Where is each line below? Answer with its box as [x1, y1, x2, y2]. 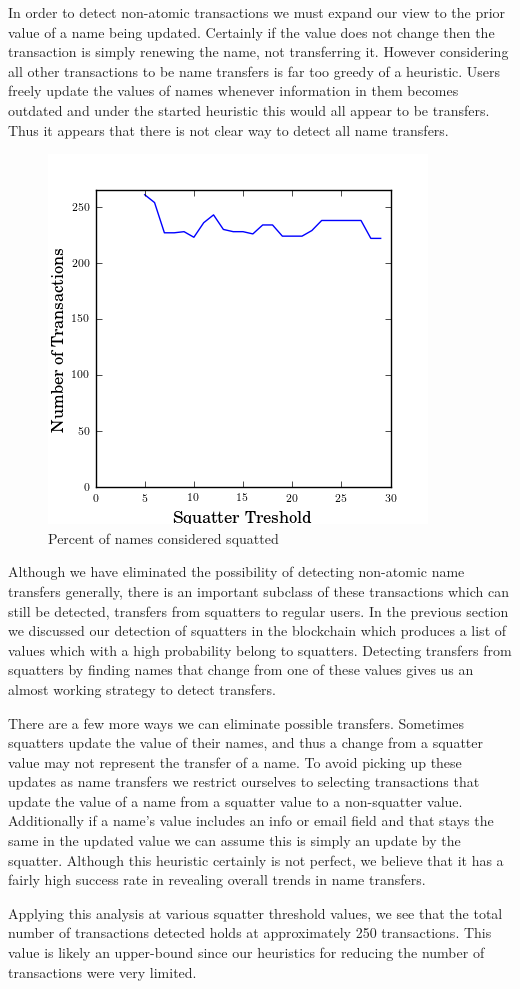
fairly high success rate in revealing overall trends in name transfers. [8, 869, 426, 890]
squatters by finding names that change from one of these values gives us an [8, 659, 474, 680]
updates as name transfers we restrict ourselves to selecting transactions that [8, 771, 480, 792]
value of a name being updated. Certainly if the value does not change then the [8, 21, 495, 42]
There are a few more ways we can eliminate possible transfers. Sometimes [8, 712, 464, 733]
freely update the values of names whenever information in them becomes [8, 80, 459, 101]
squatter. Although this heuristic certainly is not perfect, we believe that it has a [8, 849, 504, 870]
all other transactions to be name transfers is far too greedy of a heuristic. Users [8, 60, 501, 81]
